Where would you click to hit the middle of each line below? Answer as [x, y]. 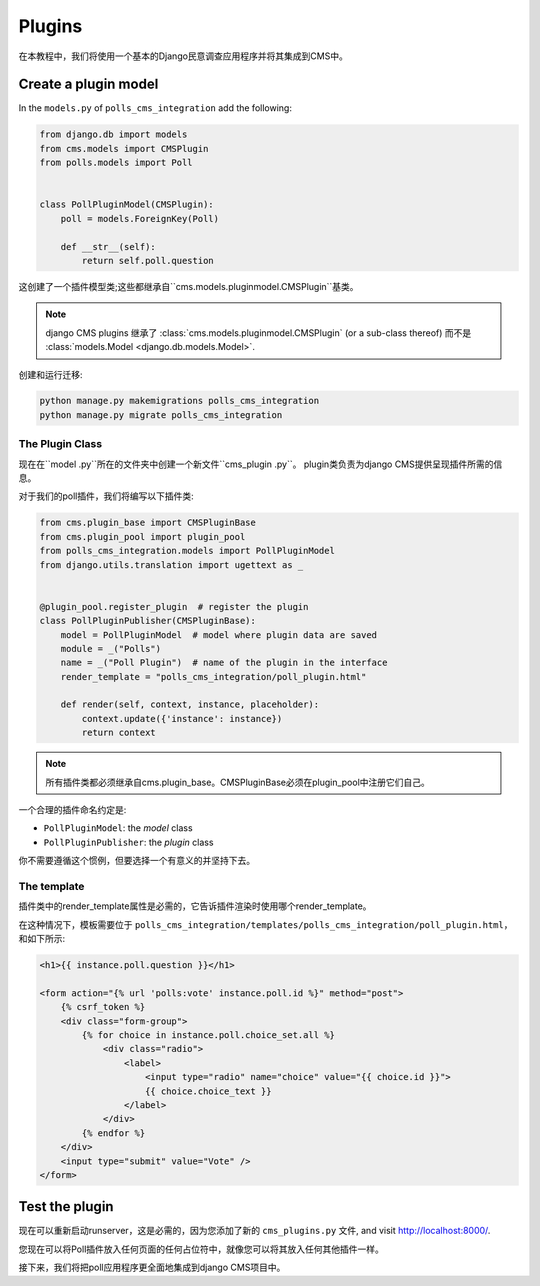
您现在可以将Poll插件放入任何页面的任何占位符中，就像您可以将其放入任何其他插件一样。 [201, 1249]
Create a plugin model [88, 84]
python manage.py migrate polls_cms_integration [161, 414]
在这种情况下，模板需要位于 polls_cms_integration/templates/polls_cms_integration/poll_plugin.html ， [265, 924]
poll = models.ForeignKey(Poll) [140, 218]
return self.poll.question [147, 260]
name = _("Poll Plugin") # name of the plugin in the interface [224, 663]
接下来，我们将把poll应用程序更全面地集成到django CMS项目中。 [152, 1267]
